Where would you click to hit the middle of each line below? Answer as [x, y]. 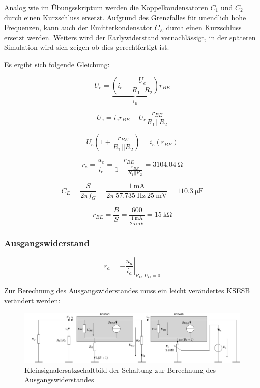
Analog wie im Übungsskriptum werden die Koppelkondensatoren [106, 7]
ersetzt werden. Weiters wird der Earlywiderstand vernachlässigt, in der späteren [130, 37]
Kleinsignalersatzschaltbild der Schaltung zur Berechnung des [120, 369]
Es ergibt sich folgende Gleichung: [57, 64]
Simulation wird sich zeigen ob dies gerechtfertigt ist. [87, 47]
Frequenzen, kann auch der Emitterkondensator [78, 27]
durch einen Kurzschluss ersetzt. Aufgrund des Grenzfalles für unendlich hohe [125, 17]
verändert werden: [32, 300]
